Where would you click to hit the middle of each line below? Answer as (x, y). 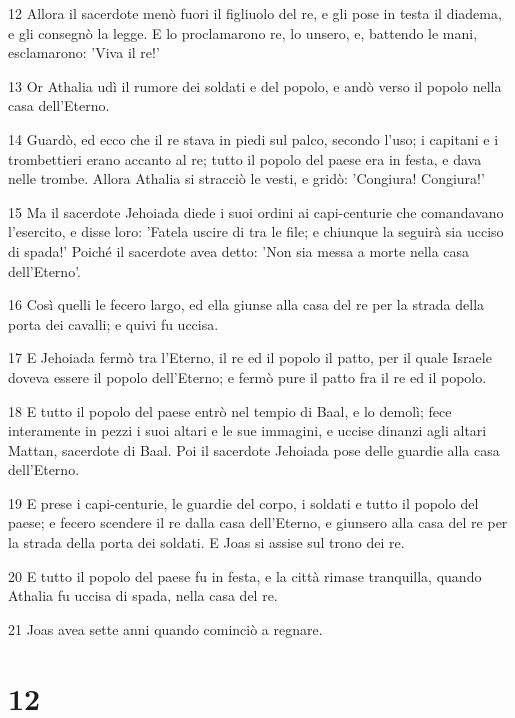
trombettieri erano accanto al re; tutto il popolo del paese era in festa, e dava (245, 158)
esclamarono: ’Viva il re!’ (84, 52)
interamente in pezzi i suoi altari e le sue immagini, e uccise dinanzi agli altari (247, 430)
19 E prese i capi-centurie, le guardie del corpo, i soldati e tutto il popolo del (243, 502)
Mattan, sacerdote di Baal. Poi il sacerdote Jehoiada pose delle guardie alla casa (254, 449)
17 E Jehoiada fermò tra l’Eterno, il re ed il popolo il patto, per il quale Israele (250, 357)
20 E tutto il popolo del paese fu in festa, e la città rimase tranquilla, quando (245, 575)
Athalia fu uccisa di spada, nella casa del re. (143, 595)
